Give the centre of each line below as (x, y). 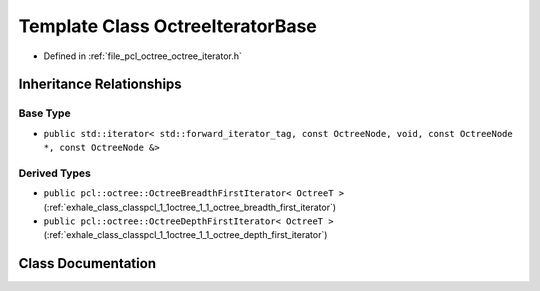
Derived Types (55, 173)
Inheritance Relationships (100, 84)
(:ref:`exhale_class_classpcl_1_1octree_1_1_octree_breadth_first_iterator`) (190, 207)
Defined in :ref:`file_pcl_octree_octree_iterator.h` (142, 56)
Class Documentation (87, 263)
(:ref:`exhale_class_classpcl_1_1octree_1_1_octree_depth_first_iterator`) (185, 235)
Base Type (44, 113)
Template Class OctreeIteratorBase (167, 26)
